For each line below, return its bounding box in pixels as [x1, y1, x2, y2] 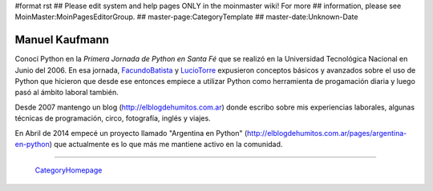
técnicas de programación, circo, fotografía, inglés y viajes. [14, 113, 212, 123]
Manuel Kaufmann [14, 33, 110, 47]
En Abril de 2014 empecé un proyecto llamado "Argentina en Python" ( [14, 128, 248, 137]
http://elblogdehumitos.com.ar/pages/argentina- [247, 128, 407, 137]
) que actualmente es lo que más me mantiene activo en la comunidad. [49, 140, 283, 149]
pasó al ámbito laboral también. [14, 88, 119, 97]
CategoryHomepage [34, 165, 103, 175]
